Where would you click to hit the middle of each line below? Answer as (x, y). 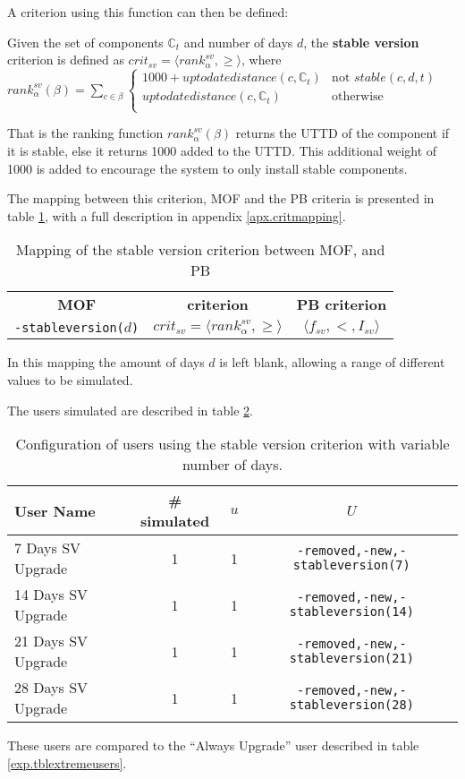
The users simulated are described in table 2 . (130, 410)
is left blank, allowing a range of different (332, 362)
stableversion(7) (351, 565)
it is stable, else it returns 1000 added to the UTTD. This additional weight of (222, 150)
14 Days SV (51, 595)
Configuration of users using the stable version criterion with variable (232, 444)
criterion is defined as (66, 60)
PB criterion (342, 304)
